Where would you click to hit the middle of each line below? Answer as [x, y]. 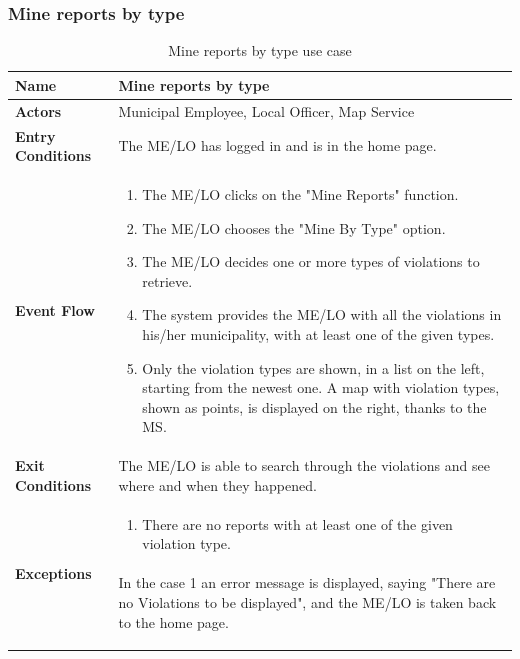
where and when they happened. [217, 484]
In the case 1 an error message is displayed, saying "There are [307, 582]
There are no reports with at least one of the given [297, 523]
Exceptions [53, 572]
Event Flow [55, 310]
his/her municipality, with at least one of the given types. [318, 333]
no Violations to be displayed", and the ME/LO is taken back [307, 601]
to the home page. [173, 621]
